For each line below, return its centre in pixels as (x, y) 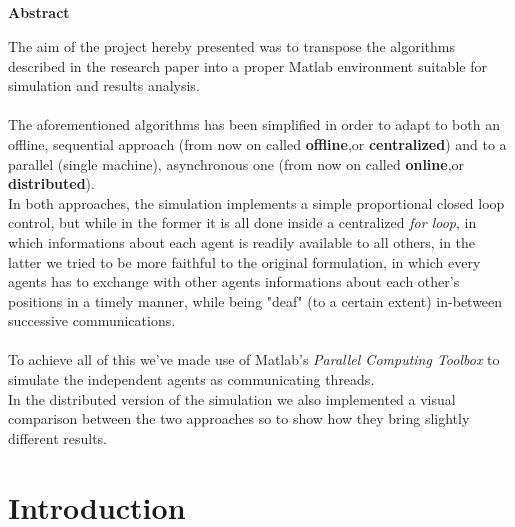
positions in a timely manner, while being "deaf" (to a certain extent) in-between (255, 300)
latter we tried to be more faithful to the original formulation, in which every (244, 261)
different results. (58, 437)
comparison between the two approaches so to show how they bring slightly (239, 418)
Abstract (39, 12)
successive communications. (92, 320)
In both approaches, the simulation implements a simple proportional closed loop (256, 202)
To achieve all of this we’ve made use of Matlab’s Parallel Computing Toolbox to (254, 359)
